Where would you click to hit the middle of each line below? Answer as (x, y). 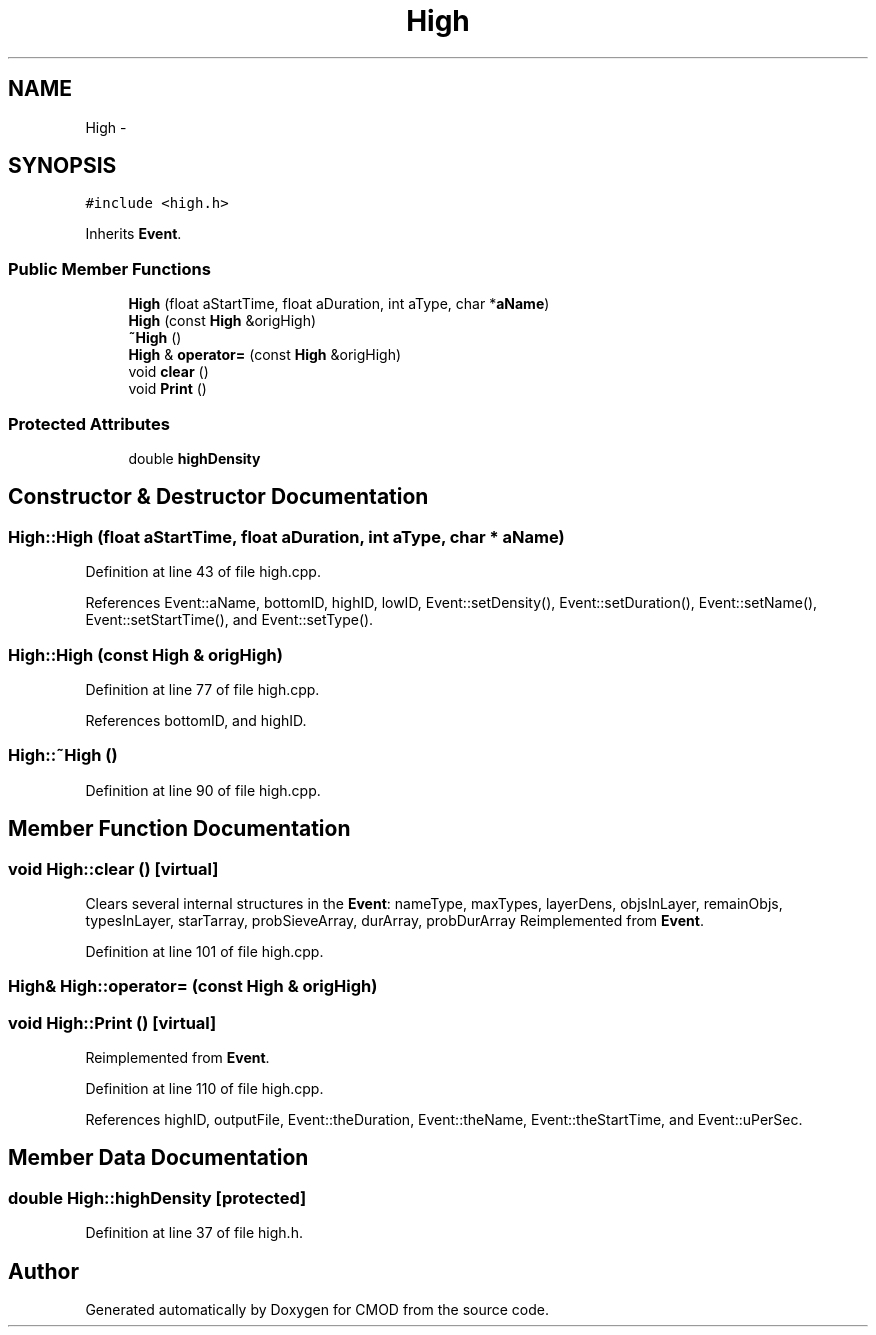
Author (43, 1271)
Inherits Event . (133, 234)
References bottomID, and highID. (196, 720)
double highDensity (194, 458)
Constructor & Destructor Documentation (218, 497)
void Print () (167, 389)
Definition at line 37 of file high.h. (194, 1233)
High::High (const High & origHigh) (145, 654)
